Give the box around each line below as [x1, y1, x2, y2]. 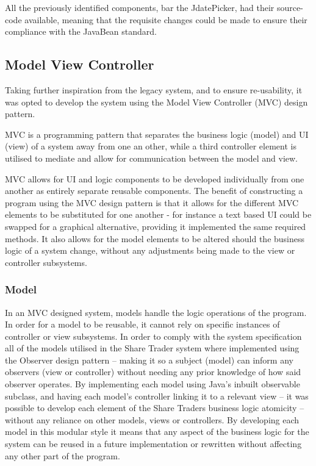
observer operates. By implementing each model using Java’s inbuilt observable [5, 378, 300, 390]
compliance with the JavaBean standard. [5, 25, 157, 38]
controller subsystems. [5, 256, 87, 268]
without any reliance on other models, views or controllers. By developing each [5, 413, 300, 426]
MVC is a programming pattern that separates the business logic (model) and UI [5, 127, 309, 140]
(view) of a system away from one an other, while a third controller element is [5, 140, 296, 152]
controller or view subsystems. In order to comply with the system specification [5, 329, 302, 342]
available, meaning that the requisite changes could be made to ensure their [24, 13, 307, 26]
